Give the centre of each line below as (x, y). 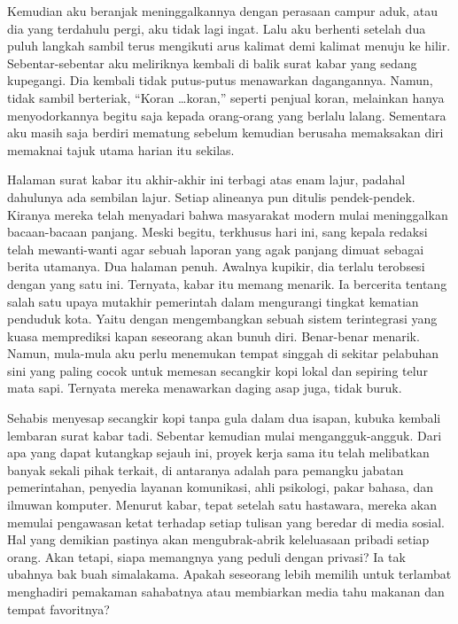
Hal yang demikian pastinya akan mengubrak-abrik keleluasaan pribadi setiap (218, 539)
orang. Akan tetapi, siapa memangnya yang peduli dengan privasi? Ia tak (206, 556)
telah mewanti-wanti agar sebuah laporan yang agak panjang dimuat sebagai (216, 249)
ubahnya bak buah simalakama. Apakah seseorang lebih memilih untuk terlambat (229, 574)
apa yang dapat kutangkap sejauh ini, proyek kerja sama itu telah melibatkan (218, 452)
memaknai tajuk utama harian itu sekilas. (121, 149)
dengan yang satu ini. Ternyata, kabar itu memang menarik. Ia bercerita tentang (227, 283)
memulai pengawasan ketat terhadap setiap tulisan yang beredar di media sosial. (226, 522)
